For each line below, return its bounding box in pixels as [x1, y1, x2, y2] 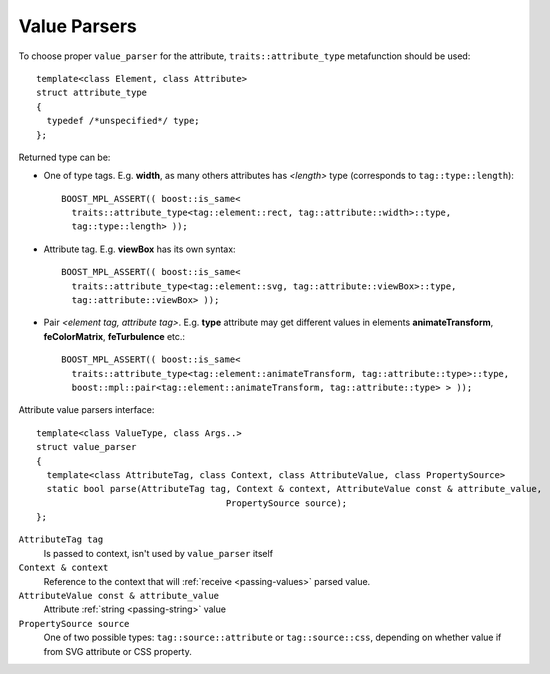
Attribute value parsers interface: [18, 404, 155, 416]
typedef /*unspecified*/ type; [46, 115, 200, 127]
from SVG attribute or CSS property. [43, 645, 192, 657]
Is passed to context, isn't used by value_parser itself [43, 547, 274, 559]
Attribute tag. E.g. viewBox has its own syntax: [43, 243, 236, 255]
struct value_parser [36, 441, 137, 453]
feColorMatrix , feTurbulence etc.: [43, 330, 185, 342]
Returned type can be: [18, 151, 111, 163]
